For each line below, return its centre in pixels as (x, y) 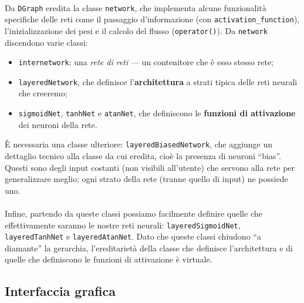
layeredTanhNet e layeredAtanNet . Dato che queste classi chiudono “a (133, 236)
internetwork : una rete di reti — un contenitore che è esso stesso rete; (146, 62)
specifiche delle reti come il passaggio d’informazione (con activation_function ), (152, 19)
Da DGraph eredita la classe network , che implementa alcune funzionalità (136, 7)
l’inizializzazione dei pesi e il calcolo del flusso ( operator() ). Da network (136, 30)
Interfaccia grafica (60, 291)
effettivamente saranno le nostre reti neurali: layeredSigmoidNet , (123, 225)
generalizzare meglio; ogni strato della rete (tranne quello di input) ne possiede (146, 179)
